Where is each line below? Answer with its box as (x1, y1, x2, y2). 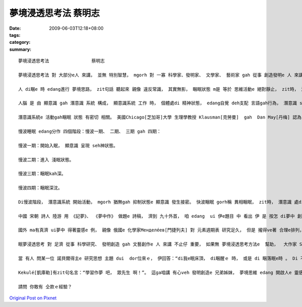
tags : (9, 32, 21, 38)
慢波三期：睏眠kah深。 (18, 171, 66, 176)
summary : (9, 46, 32, 52)
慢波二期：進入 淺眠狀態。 (18, 157, 74, 162)
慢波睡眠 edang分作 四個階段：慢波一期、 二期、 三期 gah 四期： (18, 129, 162, 135)
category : (9, 39, 31, 45)
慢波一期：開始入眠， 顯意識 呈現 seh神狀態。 (18, 143, 118, 148)
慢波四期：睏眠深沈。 (18, 185, 62, 191)
